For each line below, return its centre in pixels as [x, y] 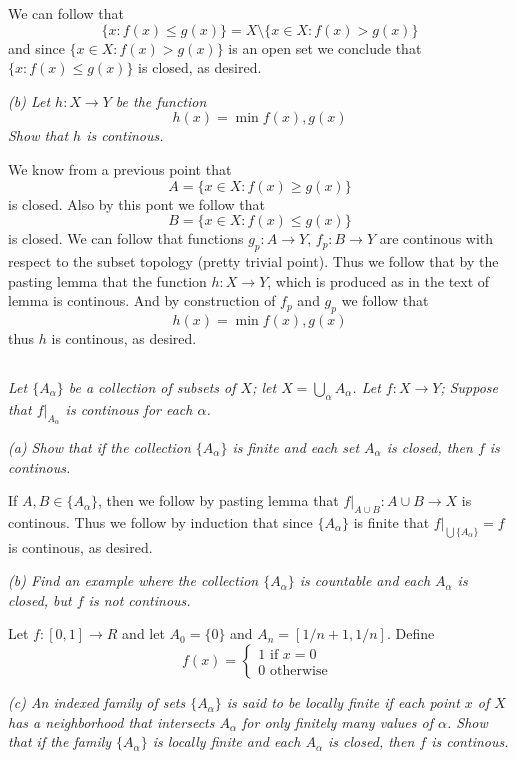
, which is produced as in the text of [378, 280]
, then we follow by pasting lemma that [218, 500]
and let [143, 633]
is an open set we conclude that [325, 47]
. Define [410, 633]
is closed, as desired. [200, 67]
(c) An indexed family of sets [97, 702]
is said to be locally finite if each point [343, 702]
